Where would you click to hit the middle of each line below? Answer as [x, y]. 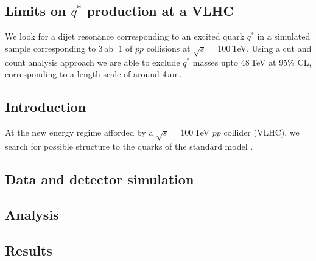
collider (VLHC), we [262, 132]
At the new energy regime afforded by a [79, 132]
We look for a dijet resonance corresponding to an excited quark [125, 36]
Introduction [46, 107]
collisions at [168, 48]
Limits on [36, 11]
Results [29, 250]
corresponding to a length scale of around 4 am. [93, 74]
